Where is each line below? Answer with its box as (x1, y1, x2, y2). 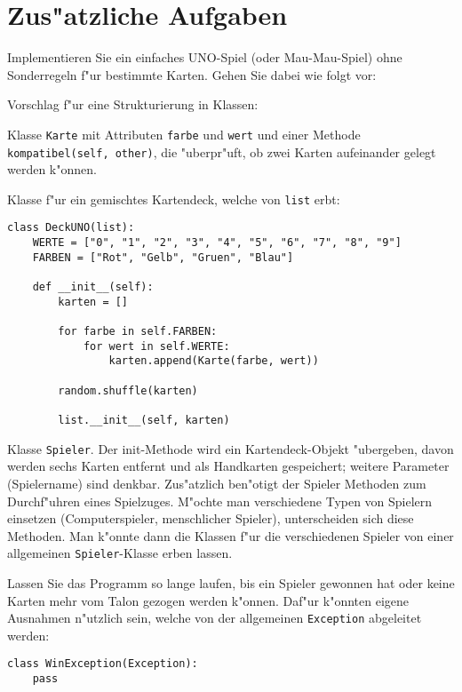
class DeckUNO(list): (7, 221, 135, 235)
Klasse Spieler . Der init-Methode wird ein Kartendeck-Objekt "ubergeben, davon (7, 439, 454, 457)
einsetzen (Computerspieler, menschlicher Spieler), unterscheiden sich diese (7, 509, 414, 528)
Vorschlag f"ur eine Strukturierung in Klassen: (7, 95, 259, 114)
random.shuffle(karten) (58, 384, 198, 397)
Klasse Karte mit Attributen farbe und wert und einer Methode (7, 124, 361, 143)
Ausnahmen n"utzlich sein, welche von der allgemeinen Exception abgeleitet (7, 608, 422, 627)
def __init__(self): (32, 281, 154, 294)
